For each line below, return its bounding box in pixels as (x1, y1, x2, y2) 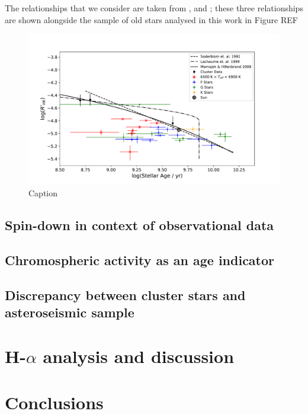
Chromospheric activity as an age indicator (5, 250, 275, 269)
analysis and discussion (43, 343, 235, 368)
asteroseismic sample (5, 302, 134, 321)
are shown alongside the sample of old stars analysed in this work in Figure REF (5, 13, 298, 26)
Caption (28, 187, 58, 199)
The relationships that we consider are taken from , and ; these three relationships (5, 2, 303, 14)
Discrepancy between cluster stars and (5, 285, 246, 304)
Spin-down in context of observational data (5, 216, 274, 234)
